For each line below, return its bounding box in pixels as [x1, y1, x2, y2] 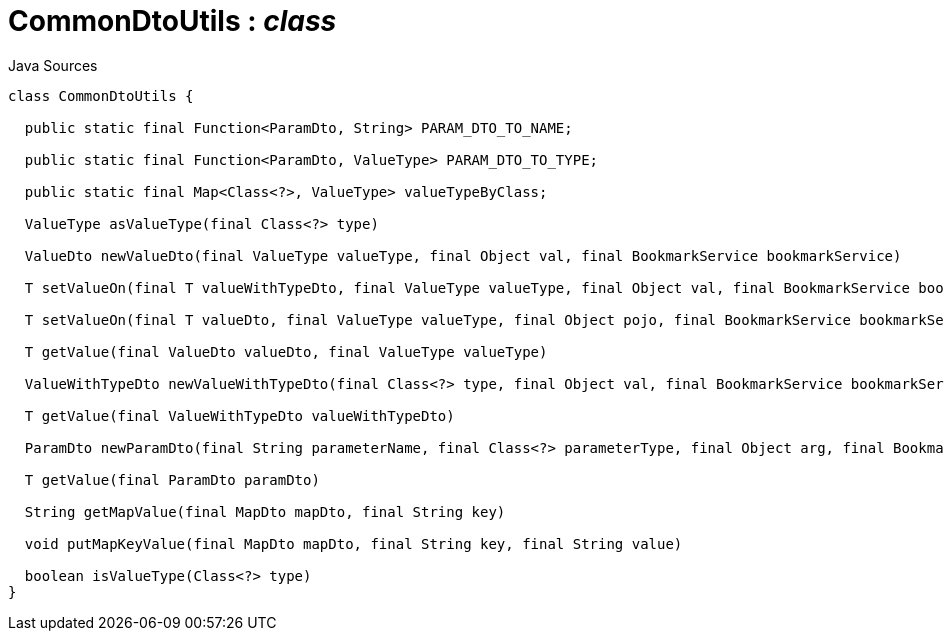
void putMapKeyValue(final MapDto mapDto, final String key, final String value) [24, 535, 683, 552]
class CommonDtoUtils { [8, 87, 194, 104]
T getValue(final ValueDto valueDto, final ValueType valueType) [24, 343, 548, 360]
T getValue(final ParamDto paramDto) [24, 471, 320, 488]
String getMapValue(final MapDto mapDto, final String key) [24, 503, 506, 520]
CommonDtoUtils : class [8, 4, 337, 38]
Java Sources [8, 56, 98, 74]
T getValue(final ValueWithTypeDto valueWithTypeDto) [24, 407, 455, 424]
